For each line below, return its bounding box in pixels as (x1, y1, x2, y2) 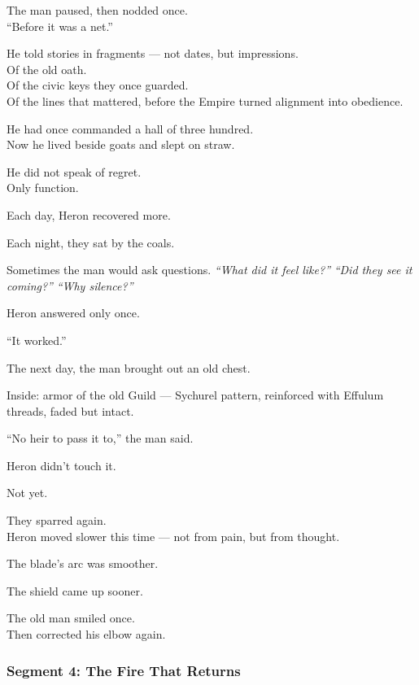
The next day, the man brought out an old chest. (7, 359, 251, 376)
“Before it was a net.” (7, 17, 113, 34)
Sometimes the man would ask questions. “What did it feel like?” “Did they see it (7, 261, 412, 278)
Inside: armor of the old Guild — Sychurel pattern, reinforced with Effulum (7, 386, 384, 404)
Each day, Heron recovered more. (7, 206, 171, 223)
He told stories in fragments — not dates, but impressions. (7, 45, 299, 62)
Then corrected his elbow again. (7, 626, 166, 643)
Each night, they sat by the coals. (7, 233, 175, 251)
